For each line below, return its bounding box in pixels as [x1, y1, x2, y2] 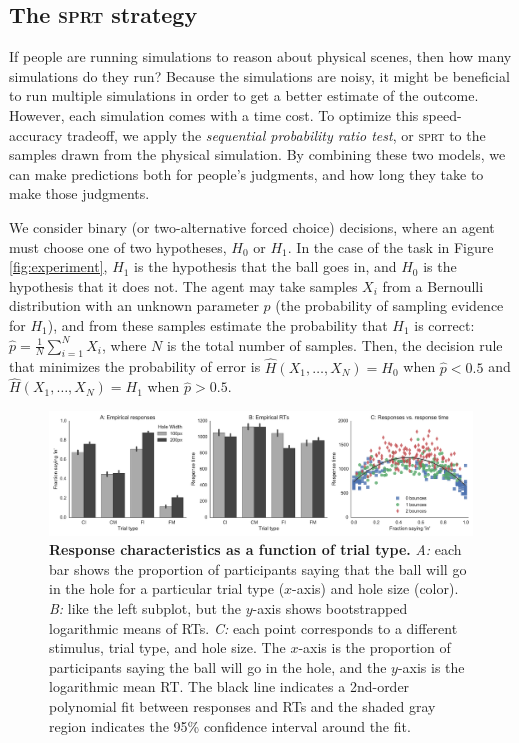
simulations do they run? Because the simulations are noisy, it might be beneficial [9, 65, 510, 86]
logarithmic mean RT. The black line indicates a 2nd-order [49, 676, 410, 697]
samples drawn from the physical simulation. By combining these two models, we [9, 144, 506, 165]
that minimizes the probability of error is [9, 356, 261, 377]
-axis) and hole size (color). [292, 578, 459, 599]
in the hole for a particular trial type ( [49, 578, 285, 599]
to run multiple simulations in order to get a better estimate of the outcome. [9, 85, 479, 106]
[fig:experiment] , [9, 256, 108, 277]
